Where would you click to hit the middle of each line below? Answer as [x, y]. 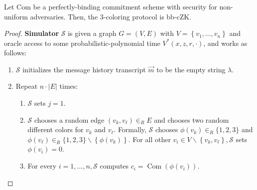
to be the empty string [191, 69]
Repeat [27, 86]
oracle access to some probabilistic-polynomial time [82, 43]
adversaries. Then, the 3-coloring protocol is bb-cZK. [111, 16]
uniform [16, 16]
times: [69, 86]
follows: [15, 53]
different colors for [56, 129]
